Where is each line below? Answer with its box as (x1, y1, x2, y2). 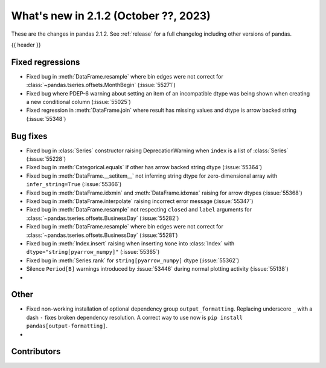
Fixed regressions (11, 57, 80, 67)
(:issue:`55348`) (26, 115, 66, 122)
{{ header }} (11, 41, 42, 48)
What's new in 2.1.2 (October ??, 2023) (11, 9, 211, 22)
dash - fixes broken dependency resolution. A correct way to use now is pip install (26, 314, 243, 321)
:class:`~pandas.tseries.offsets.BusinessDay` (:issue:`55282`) (26, 215, 179, 222)
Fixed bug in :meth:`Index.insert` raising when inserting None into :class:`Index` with (26, 240, 235, 247)
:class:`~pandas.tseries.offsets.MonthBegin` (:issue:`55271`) (26, 82, 176, 89)
